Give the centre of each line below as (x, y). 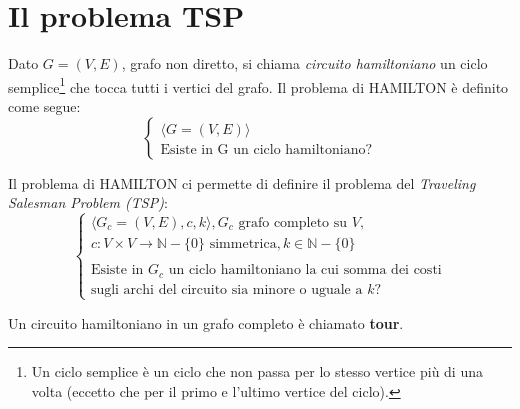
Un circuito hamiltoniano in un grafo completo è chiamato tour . (206, 322)
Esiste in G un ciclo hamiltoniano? (266, 149)
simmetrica (243, 244)
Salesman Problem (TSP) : (88, 202)
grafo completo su (293, 223)
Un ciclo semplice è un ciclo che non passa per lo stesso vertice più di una (257, 371)
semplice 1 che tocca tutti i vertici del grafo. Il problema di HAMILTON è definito (258, 85)
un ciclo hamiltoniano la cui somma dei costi (305, 270)
